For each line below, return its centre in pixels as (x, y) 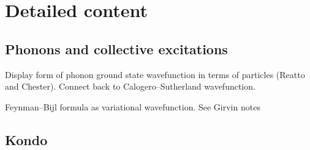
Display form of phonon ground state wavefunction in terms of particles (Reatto (155, 74)
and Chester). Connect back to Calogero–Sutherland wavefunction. (130, 86)
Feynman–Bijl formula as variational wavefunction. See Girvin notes (133, 106)
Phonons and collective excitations (116, 48)
